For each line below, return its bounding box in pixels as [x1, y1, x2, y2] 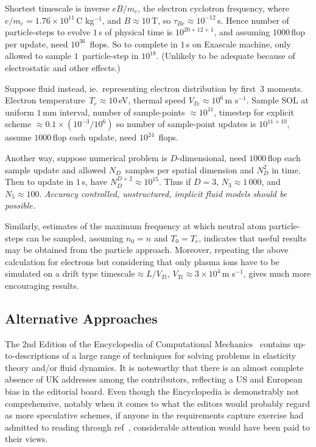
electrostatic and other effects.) [5, 61, 121, 74]
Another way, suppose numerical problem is [5, 151, 167, 164]
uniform [5, 105, 34, 118]
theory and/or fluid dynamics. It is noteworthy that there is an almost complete [5, 361, 304, 373]
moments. [267, 81, 303, 94]
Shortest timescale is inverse [5, 2, 110, 14]
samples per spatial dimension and [125, 163, 254, 176]
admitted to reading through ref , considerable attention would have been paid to [5, 420, 310, 433]
